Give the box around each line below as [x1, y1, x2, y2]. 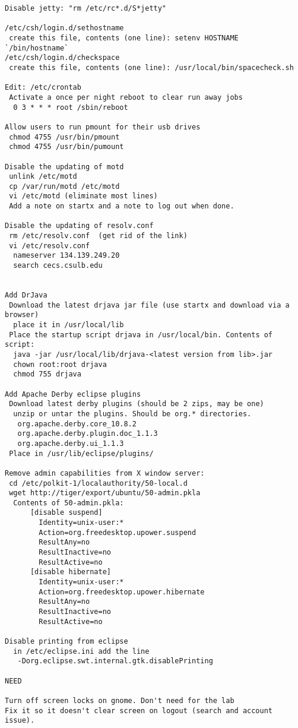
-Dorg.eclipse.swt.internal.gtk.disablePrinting [17, 657, 213, 666]
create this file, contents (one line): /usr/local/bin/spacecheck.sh [9, 63, 294, 72]
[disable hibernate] [30, 568, 111, 577]
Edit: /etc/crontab [5, 83, 81, 92]
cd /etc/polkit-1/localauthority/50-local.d [9, 479, 188, 488]
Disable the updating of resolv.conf [5, 221, 154, 230]
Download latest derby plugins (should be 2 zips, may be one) [9, 400, 264, 409]
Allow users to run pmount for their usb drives [5, 122, 201, 131]
